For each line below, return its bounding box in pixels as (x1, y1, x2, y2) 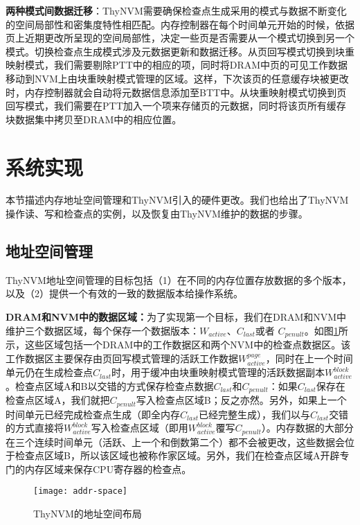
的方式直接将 (6, 420, 64, 435)
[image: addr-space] (33, 486, 128, 497)
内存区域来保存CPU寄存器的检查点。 (24, 461, 192, 476)
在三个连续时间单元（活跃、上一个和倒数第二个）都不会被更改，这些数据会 (6, 434, 345, 449)
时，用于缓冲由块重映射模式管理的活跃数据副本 (111, 365, 325, 380)
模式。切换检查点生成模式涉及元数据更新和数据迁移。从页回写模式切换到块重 (6, 44, 354, 58)
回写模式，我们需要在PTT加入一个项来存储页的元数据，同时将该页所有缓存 (6, 98, 346, 113)
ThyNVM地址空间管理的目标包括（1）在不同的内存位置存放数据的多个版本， (6, 272, 352, 287)
